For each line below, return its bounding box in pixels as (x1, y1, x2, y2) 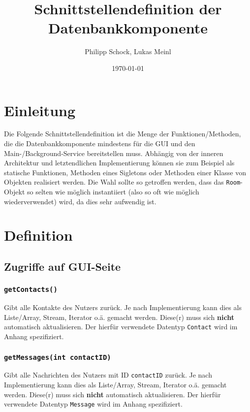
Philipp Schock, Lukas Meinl (85, 46, 171, 57)
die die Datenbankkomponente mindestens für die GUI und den (4, 138, 195, 149)
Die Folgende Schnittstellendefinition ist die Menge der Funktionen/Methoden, (4, 128, 241, 139)
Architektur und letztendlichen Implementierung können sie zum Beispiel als (4, 158, 235, 168)
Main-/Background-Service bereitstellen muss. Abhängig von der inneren (4, 148, 223, 158)
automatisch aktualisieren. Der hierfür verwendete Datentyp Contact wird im (4, 321, 238, 332)
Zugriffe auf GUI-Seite (4, 259, 121, 274)
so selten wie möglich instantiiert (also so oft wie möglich (27, 187, 199, 197)
